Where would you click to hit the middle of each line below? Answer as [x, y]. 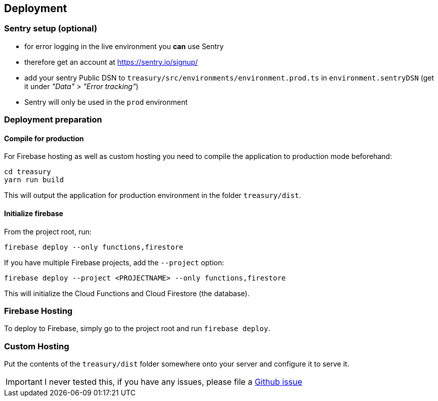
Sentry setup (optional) [51, 29]
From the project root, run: [48, 231]
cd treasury [28, 172]
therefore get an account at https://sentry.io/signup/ [111, 62]
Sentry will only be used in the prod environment [106, 102]
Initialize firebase [34, 213]
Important [24, 382]
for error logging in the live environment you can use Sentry [124, 46]
